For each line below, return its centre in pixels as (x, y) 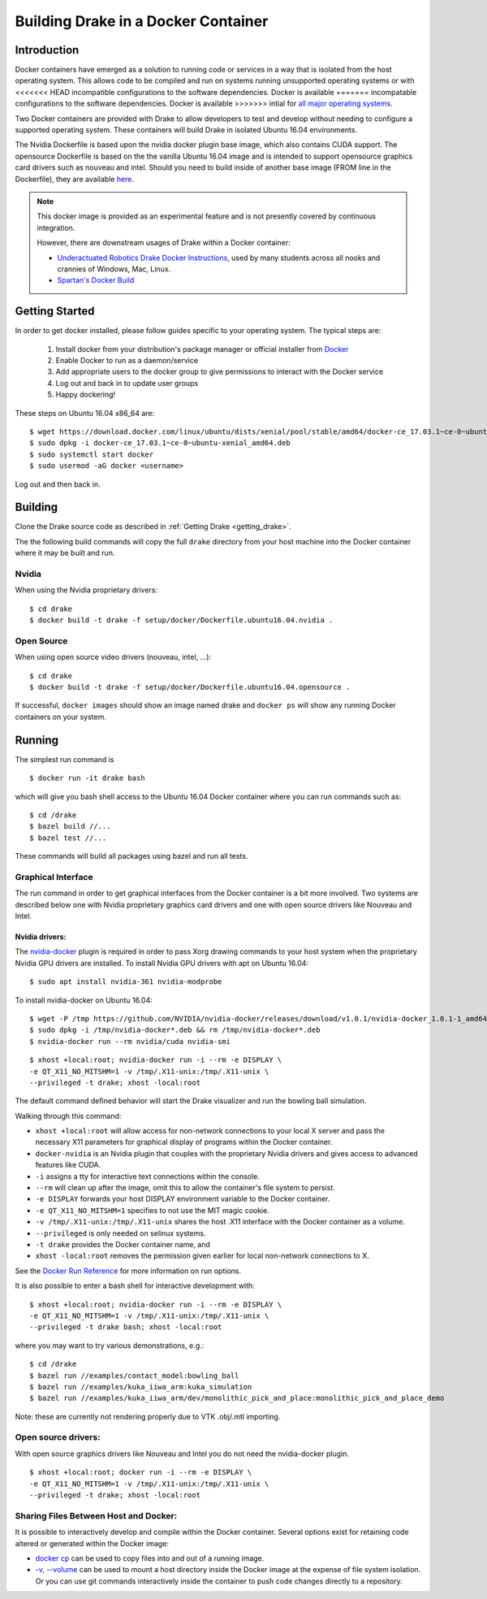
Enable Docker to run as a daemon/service (127, 360)
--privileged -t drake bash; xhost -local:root (126, 1327)
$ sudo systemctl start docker (92, 454)
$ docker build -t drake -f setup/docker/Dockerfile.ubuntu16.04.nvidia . (181, 620)
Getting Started (55, 312)
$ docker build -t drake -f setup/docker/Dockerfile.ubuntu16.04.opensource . (190, 687)
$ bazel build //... (70, 826)
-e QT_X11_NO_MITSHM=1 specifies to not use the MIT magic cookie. (152, 1210)
